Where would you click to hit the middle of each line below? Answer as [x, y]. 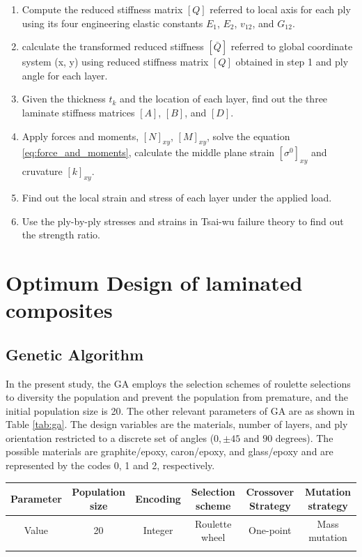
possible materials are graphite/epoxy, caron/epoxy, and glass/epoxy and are [170, 451]
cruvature [42, 171]
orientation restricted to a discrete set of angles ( [110, 437]
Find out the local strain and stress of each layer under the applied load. [177, 197]
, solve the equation [249, 136]
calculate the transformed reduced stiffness [113, 46]
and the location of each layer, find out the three [224, 99]
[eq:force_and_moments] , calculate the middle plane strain [148, 152]
